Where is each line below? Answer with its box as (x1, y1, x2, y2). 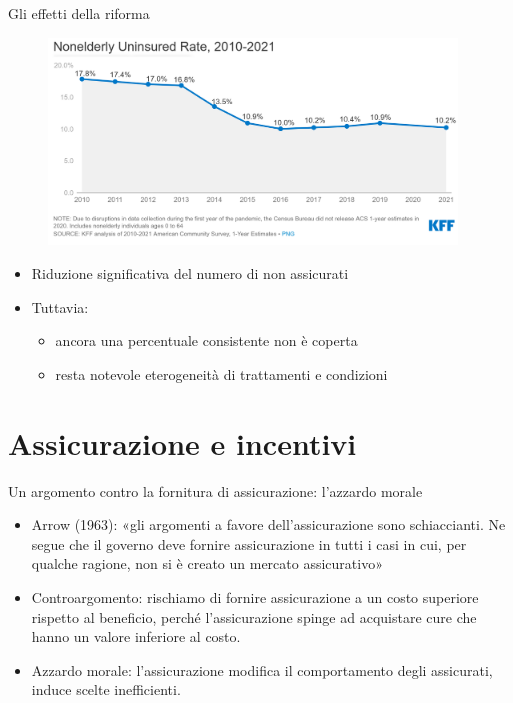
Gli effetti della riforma (8, 3, 150, 23)
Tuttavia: (31, 296, 89, 317)
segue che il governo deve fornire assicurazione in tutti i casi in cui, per (31, 533, 467, 554)
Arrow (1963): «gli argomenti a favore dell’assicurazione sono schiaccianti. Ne (31, 514, 506, 535)
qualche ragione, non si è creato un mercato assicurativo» (31, 553, 383, 574)
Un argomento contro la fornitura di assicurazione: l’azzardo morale (8, 480, 423, 501)
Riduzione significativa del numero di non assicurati (31, 263, 349, 284)
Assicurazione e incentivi (8, 422, 357, 463)
